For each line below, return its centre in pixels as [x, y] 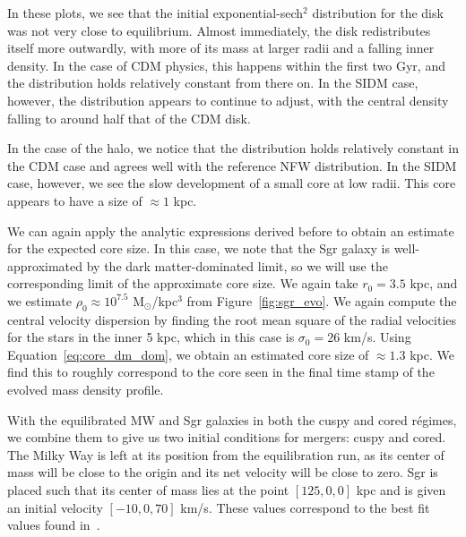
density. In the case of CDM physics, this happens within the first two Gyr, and [226, 65]
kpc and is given [401, 490]
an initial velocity [55, 507]
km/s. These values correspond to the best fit [305, 507]
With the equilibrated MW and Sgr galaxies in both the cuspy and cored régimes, [232, 419]
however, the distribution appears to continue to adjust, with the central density [228, 100]
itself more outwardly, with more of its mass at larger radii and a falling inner [221, 48]
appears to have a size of [75, 200]
